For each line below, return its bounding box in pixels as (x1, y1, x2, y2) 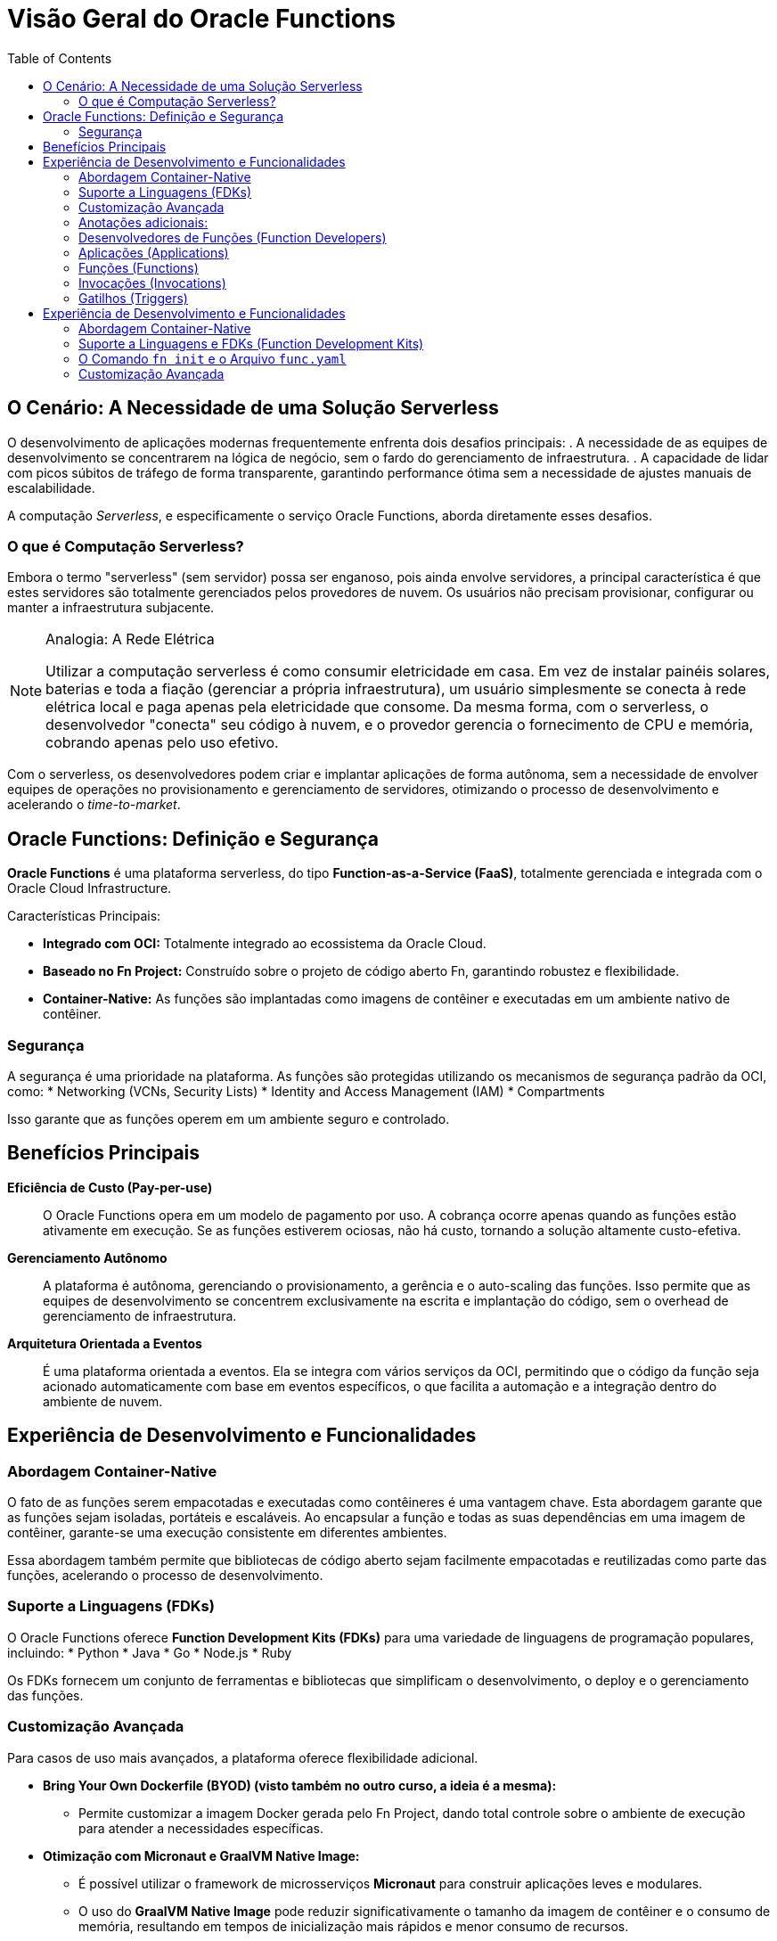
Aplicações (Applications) (78, 244, 229, 260)
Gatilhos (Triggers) (78, 290, 188, 306)
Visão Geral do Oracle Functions (7, 4, 397, 34)
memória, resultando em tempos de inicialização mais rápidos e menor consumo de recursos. (78, 1918, 629, 1934)
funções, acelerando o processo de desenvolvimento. (7, 1568, 323, 1583)
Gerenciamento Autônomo (7, 1249, 168, 1265)
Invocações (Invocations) (78, 274, 226, 291)
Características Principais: (7, 908, 161, 924)
